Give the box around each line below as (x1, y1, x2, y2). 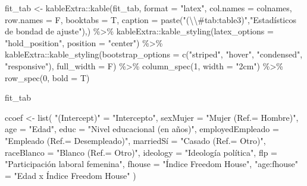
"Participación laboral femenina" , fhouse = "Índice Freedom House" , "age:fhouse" (5, 158, 299, 170)
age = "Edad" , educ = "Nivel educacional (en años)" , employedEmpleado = (5, 123, 279, 135)
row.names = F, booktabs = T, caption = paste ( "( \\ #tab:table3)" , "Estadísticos (5, 13, 296, 25)
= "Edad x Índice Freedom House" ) (5, 169, 136, 181)
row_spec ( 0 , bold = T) (5, 71, 90, 84)
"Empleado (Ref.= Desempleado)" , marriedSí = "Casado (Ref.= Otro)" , (5, 134, 266, 146)
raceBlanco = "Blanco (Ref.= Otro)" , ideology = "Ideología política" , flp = (5, 146, 278, 158)
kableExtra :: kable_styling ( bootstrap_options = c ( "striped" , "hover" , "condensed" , (5, 48, 303, 60)
